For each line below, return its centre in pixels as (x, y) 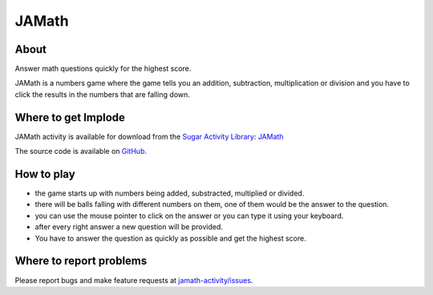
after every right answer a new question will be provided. (129, 227)
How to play (45, 174)
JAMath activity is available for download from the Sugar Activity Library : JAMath (149, 136)
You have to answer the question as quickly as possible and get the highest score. (170, 238)
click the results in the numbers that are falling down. (102, 94)
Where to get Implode (70, 117)
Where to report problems (81, 261)
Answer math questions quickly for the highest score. (103, 69)
